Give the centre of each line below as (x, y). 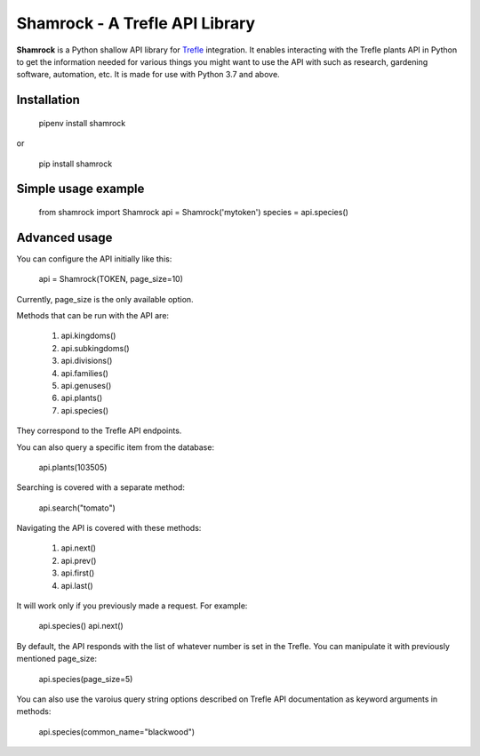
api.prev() (79, 560)
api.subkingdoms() (95, 348)
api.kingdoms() (88, 336)
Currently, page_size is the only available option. (105, 299)
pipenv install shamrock (82, 123)
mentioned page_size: (57, 659)
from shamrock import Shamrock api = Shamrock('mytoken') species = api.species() (193, 212)
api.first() (78, 573)
